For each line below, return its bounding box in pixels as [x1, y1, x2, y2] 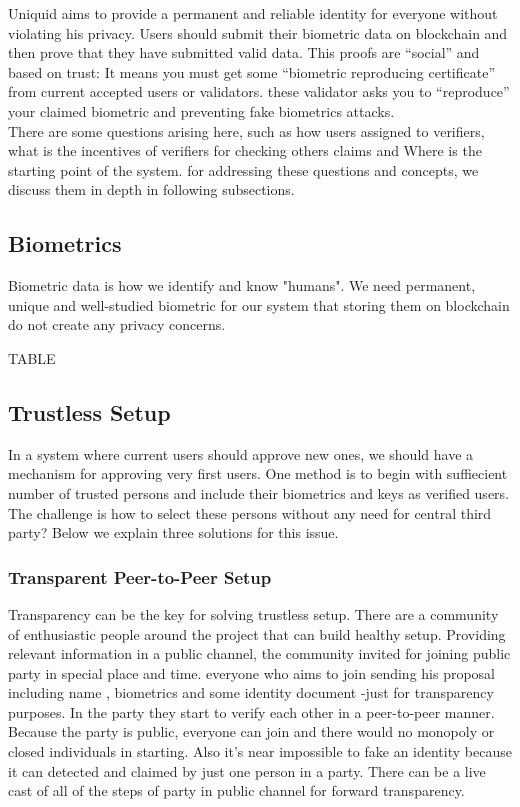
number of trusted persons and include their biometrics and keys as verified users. [8, 482, 510, 503]
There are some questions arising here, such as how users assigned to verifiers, [8, 120, 485, 141]
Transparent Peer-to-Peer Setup [8, 564, 272, 589]
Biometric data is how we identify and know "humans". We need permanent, [8, 275, 476, 296]
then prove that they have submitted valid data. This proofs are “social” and [8, 42, 480, 63]
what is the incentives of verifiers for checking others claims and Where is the [8, 140, 482, 161]
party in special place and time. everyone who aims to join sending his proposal [8, 662, 496, 683]
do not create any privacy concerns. [8, 314, 226, 335]
